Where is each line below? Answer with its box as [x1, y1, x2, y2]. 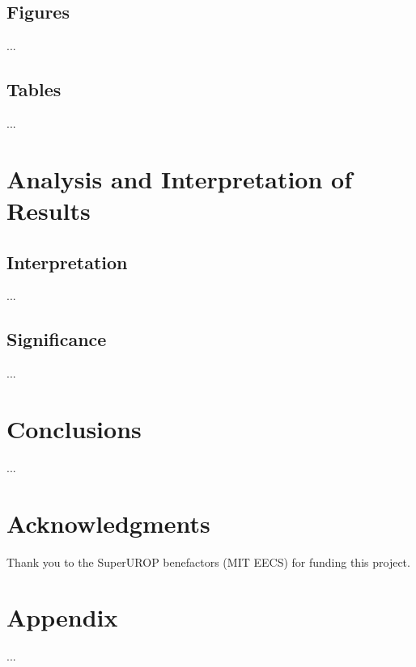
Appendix [6, 601, 118, 634]
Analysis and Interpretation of [6, 162, 352, 195]
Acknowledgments [6, 506, 210, 539]
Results [6, 193, 91, 226]
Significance [6, 327, 107, 352]
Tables [6, 77, 62, 102]
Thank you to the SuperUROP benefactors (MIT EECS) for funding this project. [6, 553, 410, 570]
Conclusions [6, 412, 142, 445]
